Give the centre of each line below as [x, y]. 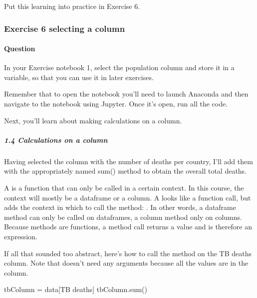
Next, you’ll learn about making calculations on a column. [93, 120]
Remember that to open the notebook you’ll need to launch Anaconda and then [126, 94]
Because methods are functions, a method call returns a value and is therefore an [128, 227]
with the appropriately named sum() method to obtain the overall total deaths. [126, 171]
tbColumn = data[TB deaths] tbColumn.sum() [76, 289]
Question [20, 49]
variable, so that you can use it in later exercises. [79, 77]
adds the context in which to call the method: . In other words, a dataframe [120, 207]
